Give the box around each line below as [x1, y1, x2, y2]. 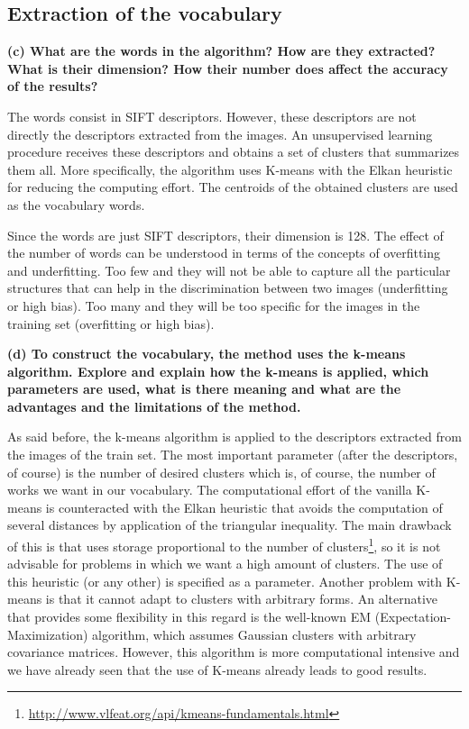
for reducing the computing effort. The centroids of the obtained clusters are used [7, 178, 458, 196]
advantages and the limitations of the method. [7, 396, 301, 415]
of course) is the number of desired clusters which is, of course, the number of [7, 462, 436, 481]
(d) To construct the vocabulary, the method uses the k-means [7, 344, 406, 363]
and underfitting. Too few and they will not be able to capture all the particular [7, 260, 451, 279]
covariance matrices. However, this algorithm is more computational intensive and [7, 642, 460, 661]
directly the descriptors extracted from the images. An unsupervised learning [7, 124, 433, 143]
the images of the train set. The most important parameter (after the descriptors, [7, 445, 458, 464]
